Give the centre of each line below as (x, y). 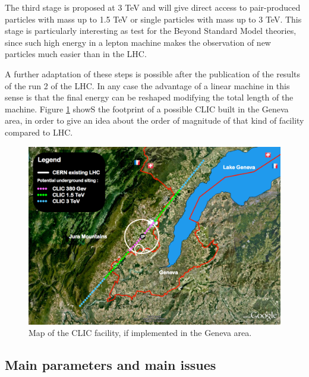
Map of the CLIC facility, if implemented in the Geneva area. (140, 333)
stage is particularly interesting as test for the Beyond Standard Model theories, (151, 31)
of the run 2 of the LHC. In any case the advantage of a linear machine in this (147, 85)
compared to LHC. (39, 132)
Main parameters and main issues (111, 365)
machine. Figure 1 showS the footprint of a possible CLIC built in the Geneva (147, 109)
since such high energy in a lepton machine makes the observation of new (138, 42)
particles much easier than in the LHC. (76, 54)
